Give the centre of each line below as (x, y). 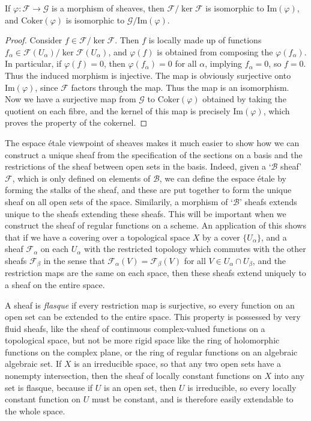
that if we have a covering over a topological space (98, 237)
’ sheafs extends (268, 201)
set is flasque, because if (49, 387)
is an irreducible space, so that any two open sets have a (178, 364)
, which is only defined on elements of (81, 178)
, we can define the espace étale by (223, 178)
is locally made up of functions (205, 40)
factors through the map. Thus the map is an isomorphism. (180, 87)
